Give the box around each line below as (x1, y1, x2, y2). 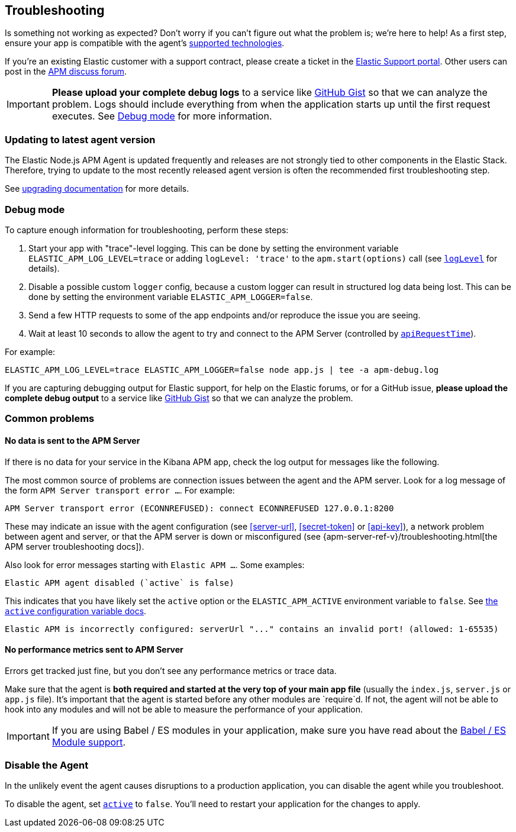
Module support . (51, 736, 126, 748)
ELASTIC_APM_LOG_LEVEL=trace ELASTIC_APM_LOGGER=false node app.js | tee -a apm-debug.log (5, 365, 439, 375)
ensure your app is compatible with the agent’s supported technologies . (5, 38, 285, 49)
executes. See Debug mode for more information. (51, 110, 272, 122)
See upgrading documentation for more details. (5, 183, 189, 194)
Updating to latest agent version (5, 133, 156, 146)
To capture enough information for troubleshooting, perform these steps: (5, 224, 289, 235)
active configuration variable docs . (5, 605, 147, 616)
